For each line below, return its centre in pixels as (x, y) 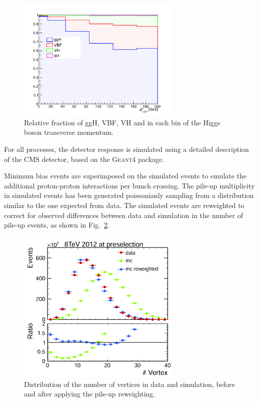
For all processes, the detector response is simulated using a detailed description (126, 149)
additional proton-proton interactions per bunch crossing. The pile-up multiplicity (129, 185)
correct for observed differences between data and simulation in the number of (124, 215)
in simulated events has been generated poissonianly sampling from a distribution (129, 195)
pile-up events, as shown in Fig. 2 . (57, 225)
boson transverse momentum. (69, 132)
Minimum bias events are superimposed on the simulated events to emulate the (125, 176)
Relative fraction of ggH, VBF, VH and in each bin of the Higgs (122, 122)
